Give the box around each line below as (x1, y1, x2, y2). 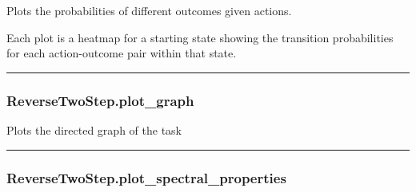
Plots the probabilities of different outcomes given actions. (6, 2, 292, 18)
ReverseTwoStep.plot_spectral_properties (6, 167, 286, 187)
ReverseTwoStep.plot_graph (6, 90, 194, 110)
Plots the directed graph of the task (6, 122, 182, 138)
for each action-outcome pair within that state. (6, 45, 237, 61)
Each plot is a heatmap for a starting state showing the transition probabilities (6, 29, 394, 45)
